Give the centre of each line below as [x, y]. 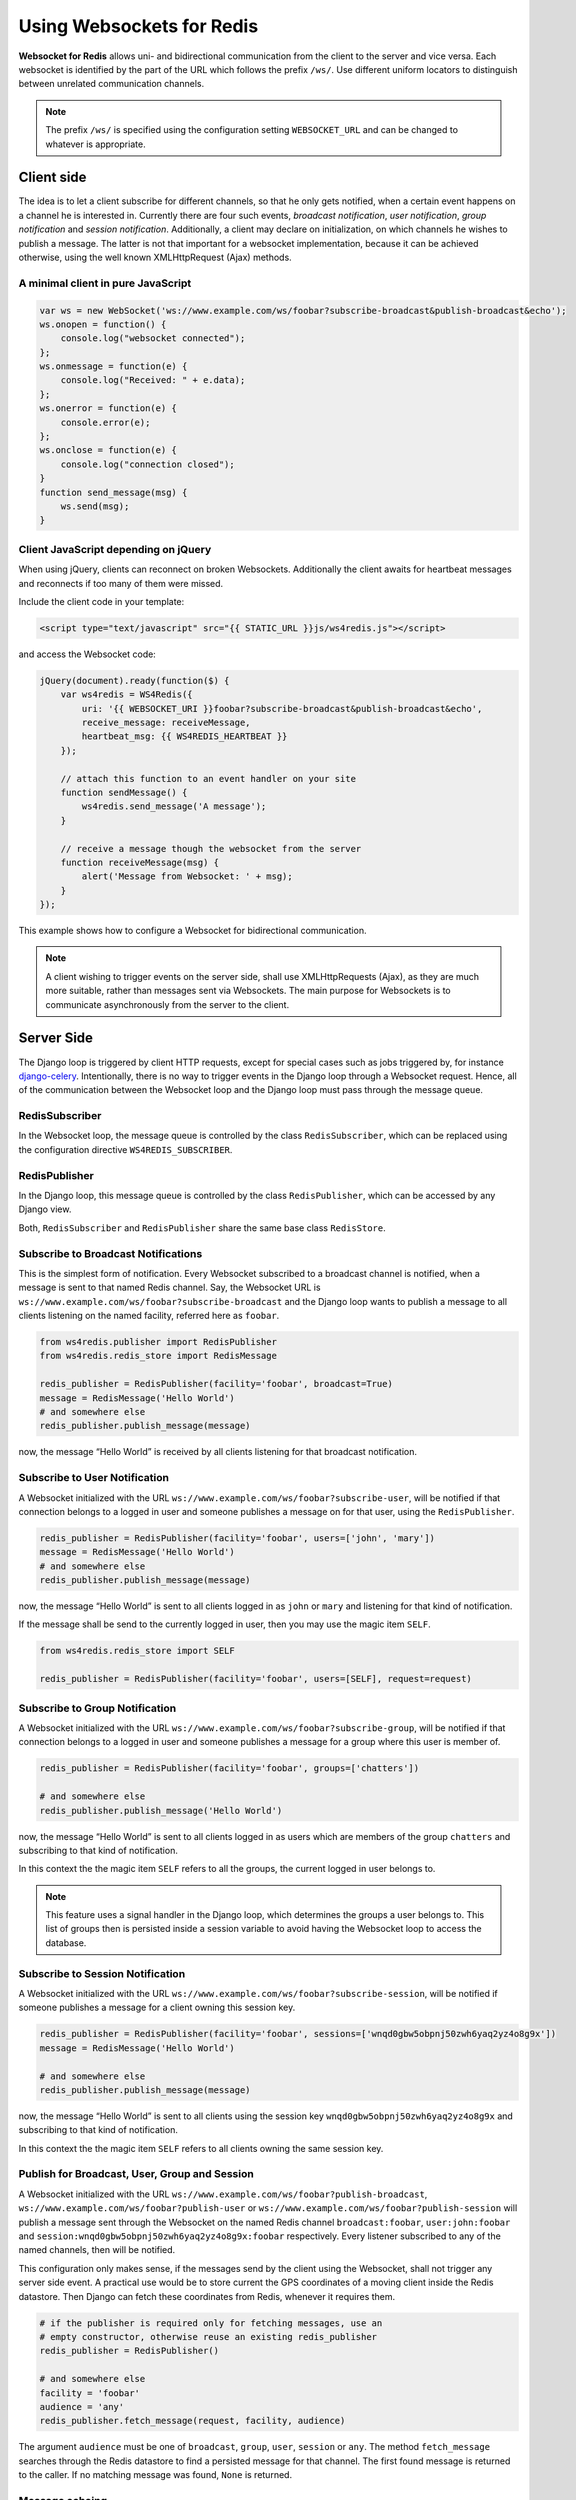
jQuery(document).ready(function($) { [134, 680]
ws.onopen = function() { [103, 324]
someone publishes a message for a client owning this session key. [157, 2007]
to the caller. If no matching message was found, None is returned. [155, 2475]
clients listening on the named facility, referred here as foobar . [149, 1316]
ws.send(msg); [95, 506]
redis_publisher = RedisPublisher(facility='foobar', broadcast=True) [216, 1384]
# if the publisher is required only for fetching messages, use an [211, 2323]
